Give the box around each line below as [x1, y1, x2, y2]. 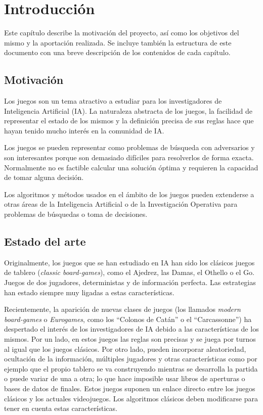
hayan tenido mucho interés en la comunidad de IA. [4, 125, 164, 135]
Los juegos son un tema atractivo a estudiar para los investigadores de [4, 96, 222, 106]
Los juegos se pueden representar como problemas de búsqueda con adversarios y [4, 142, 255, 153]
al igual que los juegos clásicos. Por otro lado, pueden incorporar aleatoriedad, [4, 343, 246, 354]
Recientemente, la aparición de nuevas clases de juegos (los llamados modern [4, 304, 241, 314]
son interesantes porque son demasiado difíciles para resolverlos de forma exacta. [4, 152, 254, 163]
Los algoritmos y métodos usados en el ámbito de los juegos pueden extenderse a [4, 189, 254, 199]
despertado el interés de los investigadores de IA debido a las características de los [4, 324, 259, 334]
